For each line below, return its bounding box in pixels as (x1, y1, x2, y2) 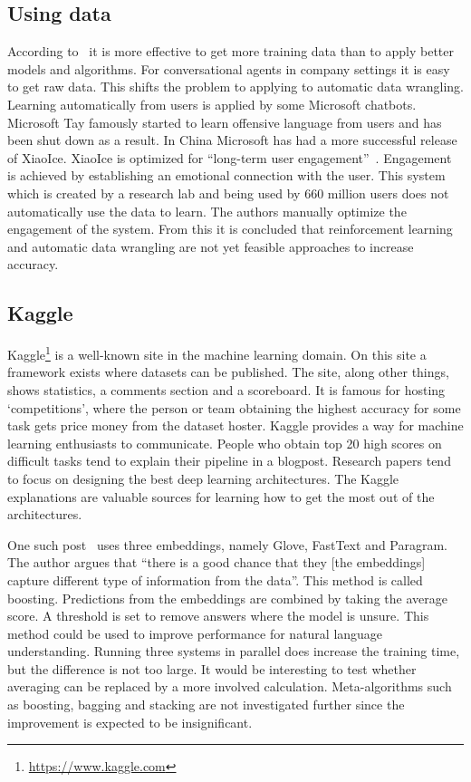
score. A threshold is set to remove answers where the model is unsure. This (7, 606, 429, 625)
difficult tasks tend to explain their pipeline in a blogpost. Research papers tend (7, 451, 451, 470)
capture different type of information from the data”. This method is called (7, 570, 423, 589)
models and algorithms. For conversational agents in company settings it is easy (7, 59, 450, 78)
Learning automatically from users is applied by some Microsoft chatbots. (7, 94, 417, 113)
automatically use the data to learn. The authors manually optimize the (7, 201, 407, 220)
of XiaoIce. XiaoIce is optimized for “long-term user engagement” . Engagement (7, 148, 452, 167)
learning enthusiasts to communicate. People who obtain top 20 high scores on (7, 433, 442, 452)
